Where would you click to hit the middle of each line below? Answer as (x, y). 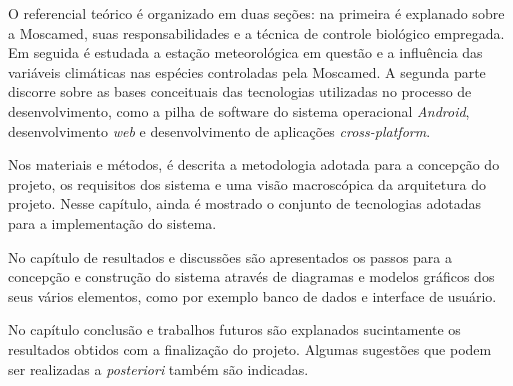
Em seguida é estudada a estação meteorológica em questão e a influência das (245, 52)
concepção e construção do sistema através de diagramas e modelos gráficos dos (251, 276)
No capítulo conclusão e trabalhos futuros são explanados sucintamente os (234, 329)
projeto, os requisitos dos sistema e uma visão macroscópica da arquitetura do (247, 183)
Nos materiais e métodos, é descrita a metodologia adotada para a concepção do (254, 164)
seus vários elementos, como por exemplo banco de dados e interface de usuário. (252, 295)
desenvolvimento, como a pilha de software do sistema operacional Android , (239, 110)
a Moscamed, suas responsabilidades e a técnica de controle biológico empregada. (256, 32)
